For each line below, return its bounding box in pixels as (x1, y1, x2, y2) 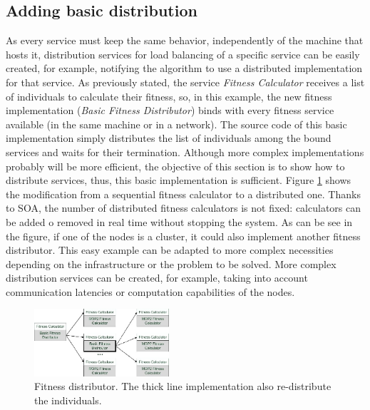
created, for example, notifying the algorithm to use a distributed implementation (6, 61, 363, 76)
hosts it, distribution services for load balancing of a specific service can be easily (6, 46, 360, 61)
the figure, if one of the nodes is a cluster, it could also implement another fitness (6, 228, 361, 243)
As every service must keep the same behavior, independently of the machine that (6, 33, 364, 48)
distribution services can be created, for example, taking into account (6, 270, 308, 285)
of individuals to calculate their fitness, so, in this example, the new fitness (6, 88, 332, 103)
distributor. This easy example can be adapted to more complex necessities (6, 242, 334, 257)
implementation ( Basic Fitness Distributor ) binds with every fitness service (6, 103, 334, 118)
